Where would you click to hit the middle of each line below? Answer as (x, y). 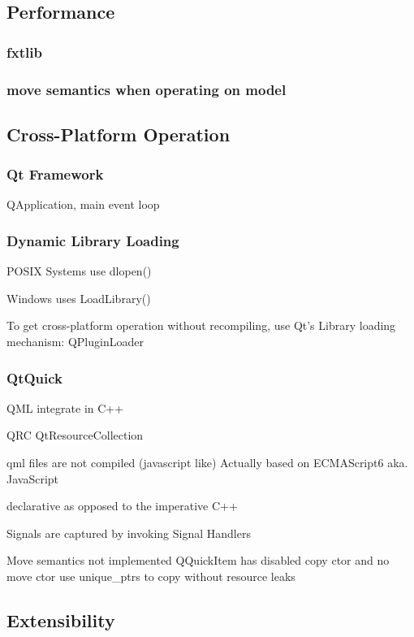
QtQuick (35, 377)
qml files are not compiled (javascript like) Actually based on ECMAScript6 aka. (207, 463)
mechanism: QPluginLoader (75, 342)
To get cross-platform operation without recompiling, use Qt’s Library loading (201, 325)
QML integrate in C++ (65, 407)
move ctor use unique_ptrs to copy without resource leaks (151, 576)
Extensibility (61, 620)
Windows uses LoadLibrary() (79, 298)
